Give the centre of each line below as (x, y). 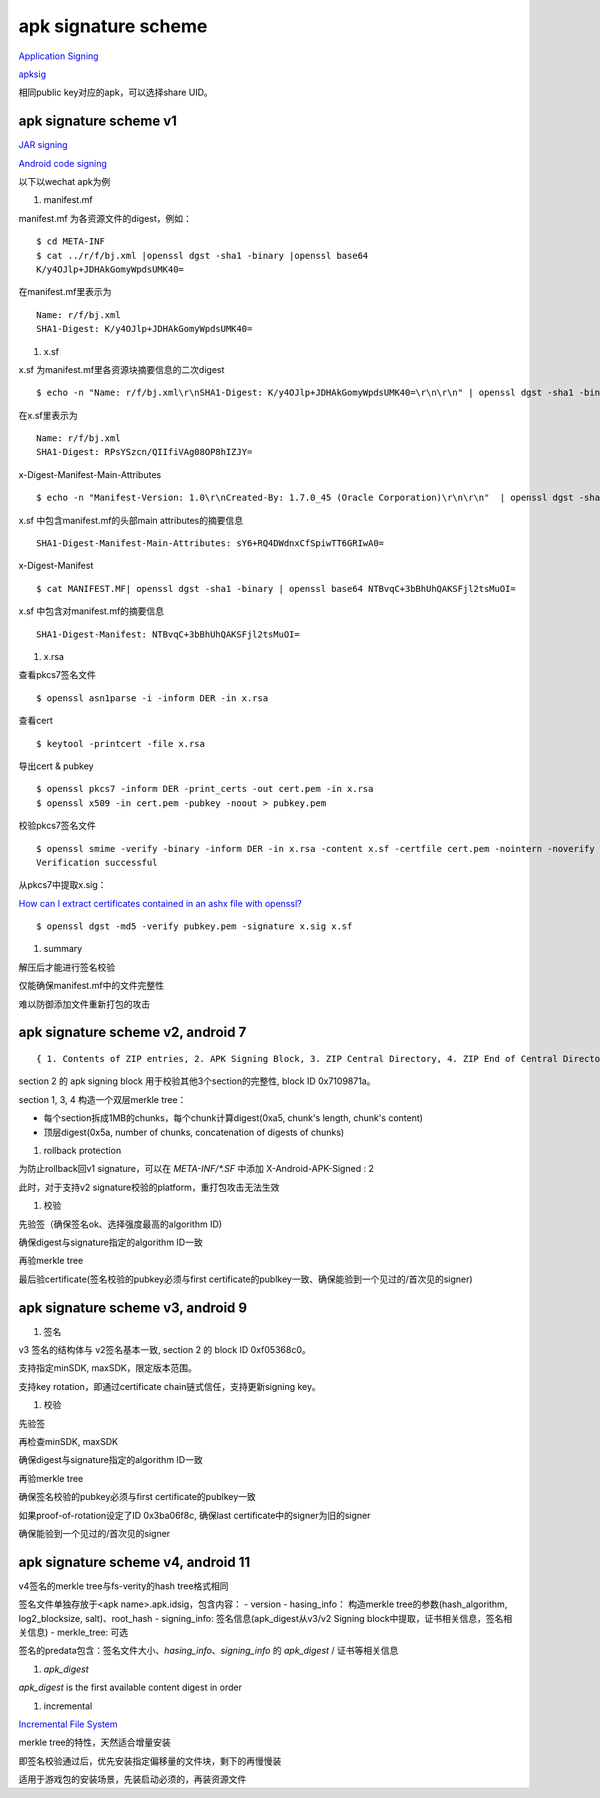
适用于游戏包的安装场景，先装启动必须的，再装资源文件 (132, 1779)
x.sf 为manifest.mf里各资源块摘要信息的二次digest (121, 369)
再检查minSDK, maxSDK (68, 1441)
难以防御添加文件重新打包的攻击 (84, 1004)
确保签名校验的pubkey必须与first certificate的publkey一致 (137, 1497)
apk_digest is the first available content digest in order (130, 1687)
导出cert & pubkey (56, 766)
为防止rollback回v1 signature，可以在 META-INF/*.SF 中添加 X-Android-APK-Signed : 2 (196, 1169)
